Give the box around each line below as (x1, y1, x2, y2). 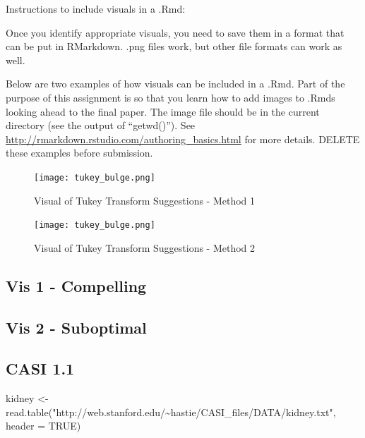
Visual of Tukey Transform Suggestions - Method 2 (34, 240, 256, 255)
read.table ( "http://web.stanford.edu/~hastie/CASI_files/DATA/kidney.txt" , (6, 404, 336, 419)
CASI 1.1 (6, 358, 75, 379)
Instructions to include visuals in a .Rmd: (6, 1, 186, 16)
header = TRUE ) (6, 418, 81, 433)
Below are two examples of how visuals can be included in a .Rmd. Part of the (6, 76, 345, 91)
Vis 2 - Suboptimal (6, 316, 147, 338)
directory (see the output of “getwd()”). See (6, 118, 196, 133)
